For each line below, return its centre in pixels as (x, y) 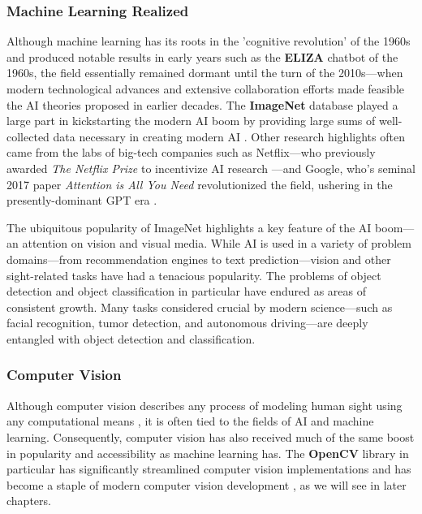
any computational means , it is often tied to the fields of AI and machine (190, 421)
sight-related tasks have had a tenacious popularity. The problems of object (194, 275)
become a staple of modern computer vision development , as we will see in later (207, 484)
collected (28, 136)
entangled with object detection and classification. (131, 338)
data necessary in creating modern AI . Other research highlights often (229, 136)
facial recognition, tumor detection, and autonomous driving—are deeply (187, 323)
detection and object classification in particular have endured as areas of (187, 291)
